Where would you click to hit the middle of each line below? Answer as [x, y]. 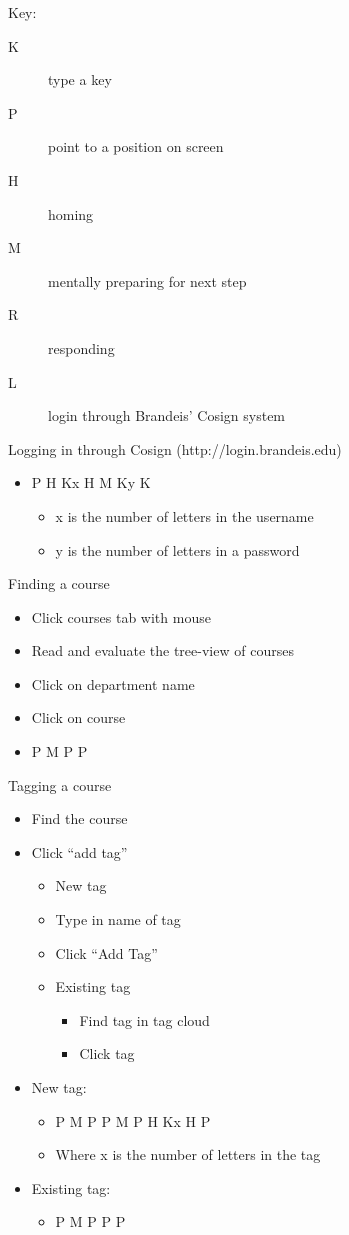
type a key [80, 79]
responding [81, 347]
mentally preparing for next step [147, 280]
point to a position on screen [136, 146]
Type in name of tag [118, 919]
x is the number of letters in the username [184, 515]
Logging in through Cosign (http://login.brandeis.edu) [175, 448]
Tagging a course [60, 784]
